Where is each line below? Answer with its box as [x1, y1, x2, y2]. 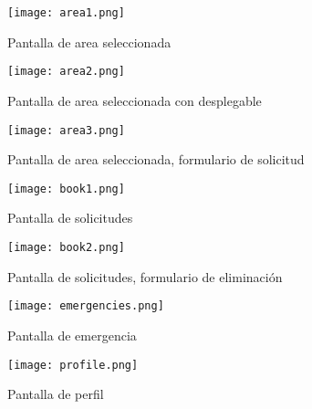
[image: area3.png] [7, 123, 125, 137]
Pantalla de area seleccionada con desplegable [7, 90, 262, 110]
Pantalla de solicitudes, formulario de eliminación [7, 267, 283, 286]
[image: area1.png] [7, 6, 125, 19]
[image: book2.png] [7, 241, 125, 254]
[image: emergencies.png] [7, 299, 164, 313]
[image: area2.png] [7, 65, 125, 79]
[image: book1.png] [7, 182, 125, 195]
